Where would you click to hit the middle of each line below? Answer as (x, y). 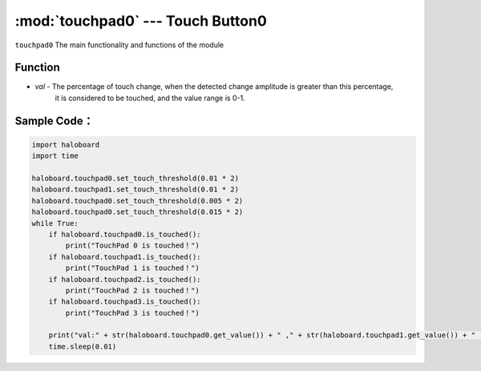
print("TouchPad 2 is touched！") (132, 290)
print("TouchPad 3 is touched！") (132, 313)
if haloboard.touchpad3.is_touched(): (125, 302)
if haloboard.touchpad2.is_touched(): (125, 279)
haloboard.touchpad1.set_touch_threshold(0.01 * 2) (135, 190)
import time (55, 156)
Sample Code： (54, 121)
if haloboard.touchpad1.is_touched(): (125, 257)
